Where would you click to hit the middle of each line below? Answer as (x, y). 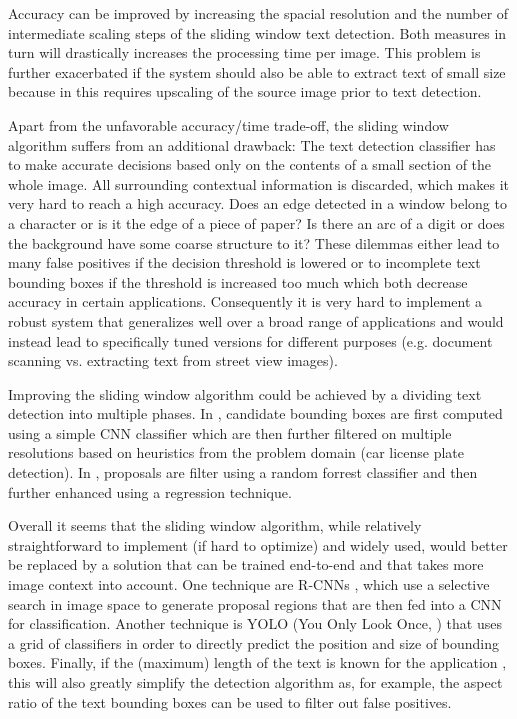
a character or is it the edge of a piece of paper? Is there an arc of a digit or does (256, 222)
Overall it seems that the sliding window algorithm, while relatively (215, 525)
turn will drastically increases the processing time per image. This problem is (244, 52)
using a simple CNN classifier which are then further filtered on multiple (230, 432)
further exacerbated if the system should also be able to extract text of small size (257, 71)
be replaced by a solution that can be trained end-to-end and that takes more (246, 564)
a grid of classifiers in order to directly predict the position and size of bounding (254, 642)
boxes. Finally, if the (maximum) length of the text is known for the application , (257, 662)
